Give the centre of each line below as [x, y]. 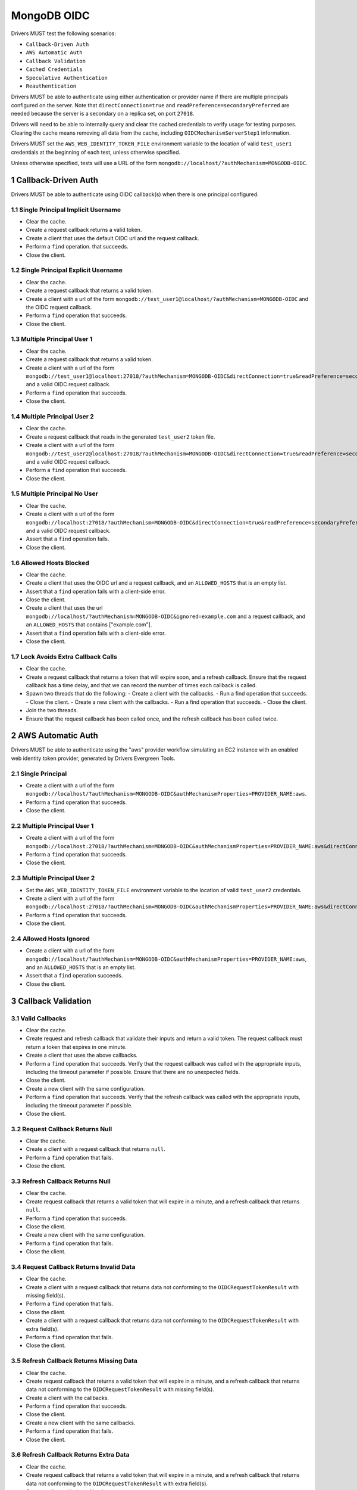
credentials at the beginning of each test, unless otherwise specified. [96, 152]
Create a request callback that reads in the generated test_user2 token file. [120, 437]
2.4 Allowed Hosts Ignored [51, 939]
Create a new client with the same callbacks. [81, 1423]
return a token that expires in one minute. [76, 1047]
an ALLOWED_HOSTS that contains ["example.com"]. [89, 625]
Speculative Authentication [67, 78]
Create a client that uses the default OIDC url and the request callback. [112, 238]
